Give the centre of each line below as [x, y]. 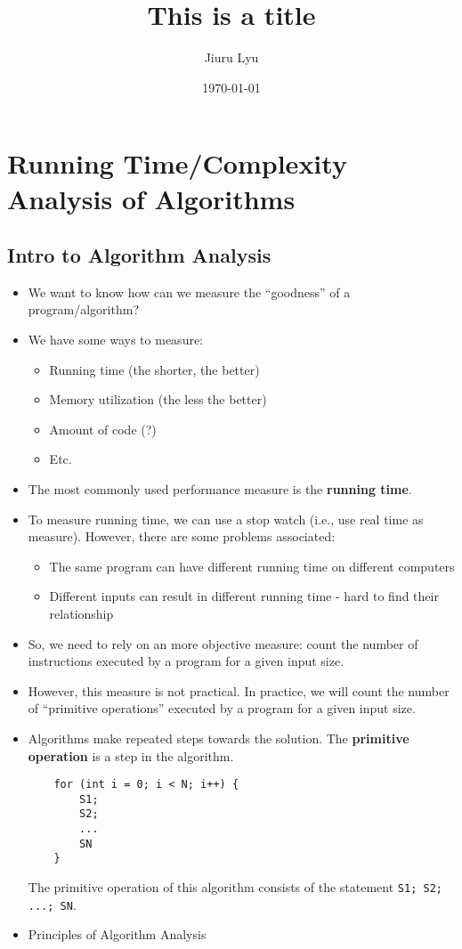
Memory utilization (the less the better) [158, 399]
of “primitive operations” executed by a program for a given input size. [222, 708]
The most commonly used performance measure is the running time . [220, 489]
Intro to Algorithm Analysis [139, 255]
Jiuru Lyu [231, 57]
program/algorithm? [83, 309]
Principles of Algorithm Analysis [117, 934]
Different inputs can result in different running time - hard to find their [244, 596]
